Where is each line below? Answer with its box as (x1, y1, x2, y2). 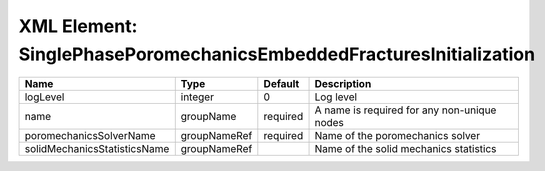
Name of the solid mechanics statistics (314, 142, 497, 156)
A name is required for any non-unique (314, 103, 497, 117)
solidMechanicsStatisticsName (24, 142, 170, 156)
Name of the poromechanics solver (314, 129, 480, 143)
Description (314, 77, 372, 91)
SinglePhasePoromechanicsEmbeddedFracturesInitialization (18, 43, 535, 65)
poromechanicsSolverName (24, 129, 156, 143)
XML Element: (18, 15, 138, 37)
